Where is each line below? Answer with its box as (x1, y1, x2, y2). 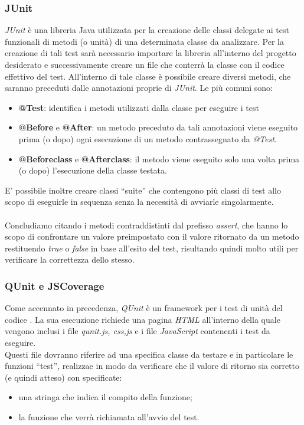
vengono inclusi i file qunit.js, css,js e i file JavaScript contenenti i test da (5, 325, 270, 337)
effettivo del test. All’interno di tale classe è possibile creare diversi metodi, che (5, 70, 291, 82)
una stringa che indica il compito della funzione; (18, 391, 192, 403)
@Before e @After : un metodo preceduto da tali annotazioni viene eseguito (18, 121, 298, 133)
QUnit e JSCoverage (5, 278, 104, 293)
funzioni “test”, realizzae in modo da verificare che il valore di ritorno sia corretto (5, 359, 299, 372)
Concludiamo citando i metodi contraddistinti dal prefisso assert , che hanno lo (5, 218, 288, 231)
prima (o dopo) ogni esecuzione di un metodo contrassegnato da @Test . (18, 132, 277, 145)
